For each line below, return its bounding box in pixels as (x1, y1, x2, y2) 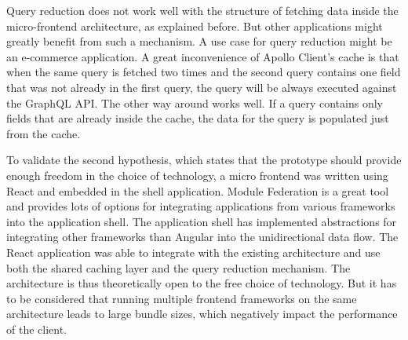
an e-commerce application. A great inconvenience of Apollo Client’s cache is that (6, 48, 399, 64)
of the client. (6, 320, 67, 337)
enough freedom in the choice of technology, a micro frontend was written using (6, 166, 388, 183)
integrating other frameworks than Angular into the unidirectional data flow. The (6, 228, 399, 245)
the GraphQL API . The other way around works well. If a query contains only (6, 94, 383, 111)
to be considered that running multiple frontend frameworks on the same (6, 290, 357, 306)
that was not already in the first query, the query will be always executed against (6, 79, 397, 95)
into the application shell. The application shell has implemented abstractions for (6, 213, 397, 229)
